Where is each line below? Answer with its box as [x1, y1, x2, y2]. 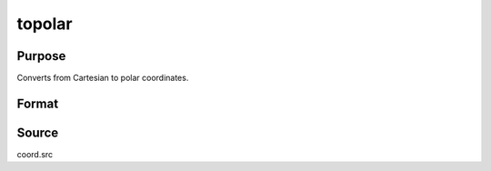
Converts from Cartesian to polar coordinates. [16, 73, 189, 84]
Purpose [16, 48, 66, 64]
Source [16, 125, 59, 140]
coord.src [16, 148, 54, 159]
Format [16, 96, 59, 111]
